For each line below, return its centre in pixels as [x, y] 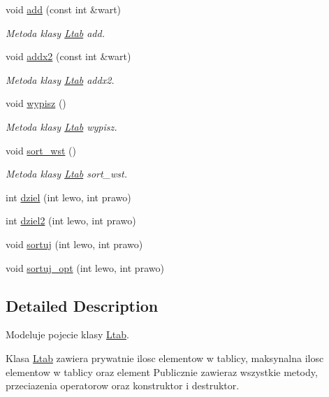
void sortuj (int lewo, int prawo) [74, 244]
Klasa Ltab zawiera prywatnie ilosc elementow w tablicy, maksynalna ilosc [165, 358]
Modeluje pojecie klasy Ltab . [67, 334]
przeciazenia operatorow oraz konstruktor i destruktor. [123, 385]
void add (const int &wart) [64, 9]
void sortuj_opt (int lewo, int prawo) [85, 267]
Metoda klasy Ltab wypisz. [61, 126]
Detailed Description [82, 305]
